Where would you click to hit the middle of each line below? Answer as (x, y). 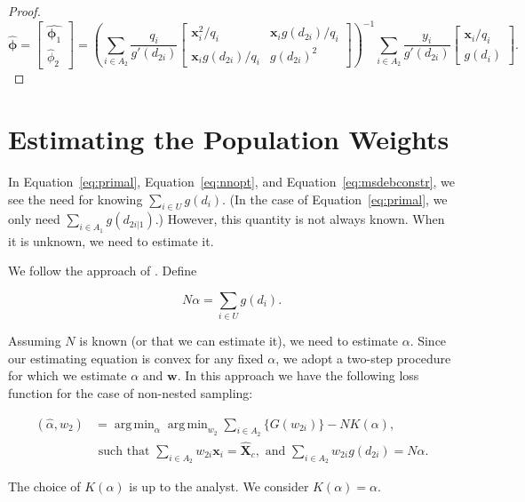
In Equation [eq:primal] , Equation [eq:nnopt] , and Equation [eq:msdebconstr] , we (232, 182)
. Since (428, 341)
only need (34, 219)
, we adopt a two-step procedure (363, 358)
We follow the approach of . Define (103, 271)
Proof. (24, 11)
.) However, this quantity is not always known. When (300, 219)
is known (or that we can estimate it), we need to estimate (239, 341)
